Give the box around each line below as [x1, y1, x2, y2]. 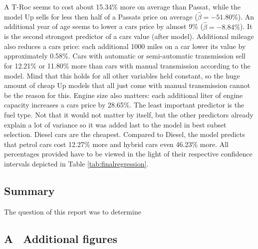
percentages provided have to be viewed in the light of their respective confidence [4, 148, 253, 159]
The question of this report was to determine [4, 206, 141, 216]
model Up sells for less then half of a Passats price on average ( [4, 11, 198, 21]
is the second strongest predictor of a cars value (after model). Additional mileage [4, 31, 254, 41]
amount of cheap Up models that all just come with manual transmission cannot [4, 80, 251, 90]
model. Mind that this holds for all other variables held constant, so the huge [4, 70, 240, 80]
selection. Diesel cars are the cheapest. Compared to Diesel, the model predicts [4, 129, 245, 139]
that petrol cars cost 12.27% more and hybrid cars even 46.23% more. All [4, 138, 229, 149]
